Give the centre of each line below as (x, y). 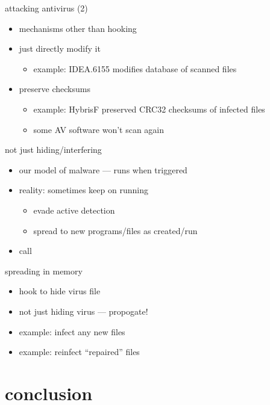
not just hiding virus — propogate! (83, 311)
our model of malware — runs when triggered (103, 169)
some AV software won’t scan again (99, 129)
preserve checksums (55, 89)
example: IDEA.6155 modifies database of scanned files (135, 68)
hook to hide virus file (60, 291)
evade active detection (74, 210)
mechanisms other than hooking (78, 28)
